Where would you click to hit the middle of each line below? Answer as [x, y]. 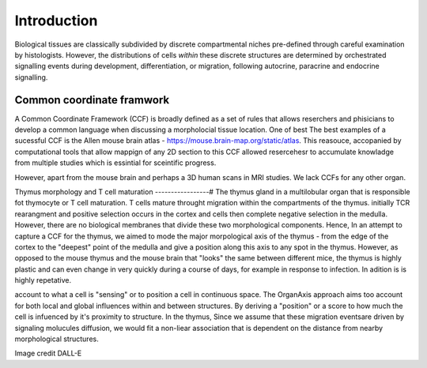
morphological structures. [57, 339]
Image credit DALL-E [48, 353]
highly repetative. [43, 280]
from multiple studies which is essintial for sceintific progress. [115, 163]
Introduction [56, 21]
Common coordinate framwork [92, 100]
